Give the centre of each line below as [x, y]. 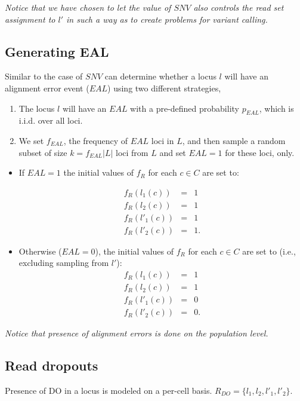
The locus [37, 108]
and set [173, 152]
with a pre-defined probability [185, 108]
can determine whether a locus [160, 76]
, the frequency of [96, 140]
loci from [132, 152]
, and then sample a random [234, 140]
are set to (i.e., [269, 251]
